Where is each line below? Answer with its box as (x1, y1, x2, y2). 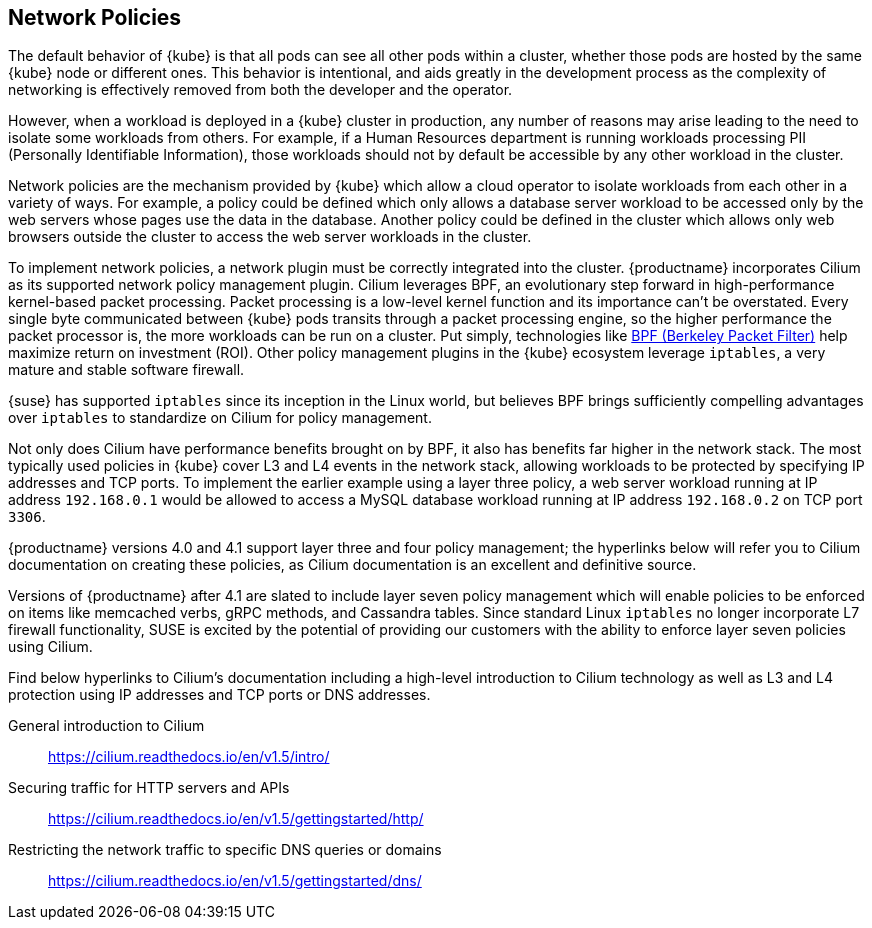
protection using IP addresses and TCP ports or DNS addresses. (8, 686, 431, 704)
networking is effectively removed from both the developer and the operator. (8, 81, 513, 99)
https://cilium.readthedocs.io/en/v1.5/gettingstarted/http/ (48, 810, 424, 828)
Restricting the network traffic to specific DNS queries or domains (8, 841, 442, 859)
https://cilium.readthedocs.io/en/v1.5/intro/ (48, 748, 330, 766)
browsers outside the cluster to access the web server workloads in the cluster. (8, 228, 532, 246)
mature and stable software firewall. (8, 361, 245, 379)
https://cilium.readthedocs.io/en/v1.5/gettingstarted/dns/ (48, 872, 422, 890)
